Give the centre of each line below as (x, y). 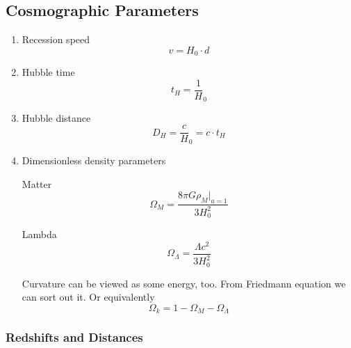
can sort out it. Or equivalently (88, 297)
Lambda (39, 234)
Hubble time (48, 72)
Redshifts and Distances (74, 337)
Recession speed (56, 39)
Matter (37, 183)
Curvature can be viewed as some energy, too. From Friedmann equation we (184, 283)
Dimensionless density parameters (94, 160)
